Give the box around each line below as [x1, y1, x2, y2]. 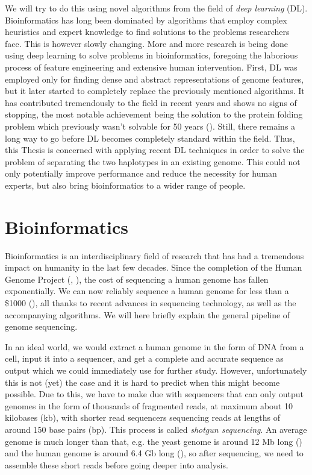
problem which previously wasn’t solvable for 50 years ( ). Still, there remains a [5, 119, 296, 132]
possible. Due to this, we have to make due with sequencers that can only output [5, 388, 304, 400]
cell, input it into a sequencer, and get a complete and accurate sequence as [5, 352, 284, 365]
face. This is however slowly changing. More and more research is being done [5, 37, 288, 49]
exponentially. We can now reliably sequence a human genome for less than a [5, 285, 289, 297]
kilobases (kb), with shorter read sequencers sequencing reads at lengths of [5, 411, 280, 424]
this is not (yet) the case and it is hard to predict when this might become [5, 376, 280, 388]
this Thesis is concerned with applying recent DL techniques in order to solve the [5, 143, 305, 156]
